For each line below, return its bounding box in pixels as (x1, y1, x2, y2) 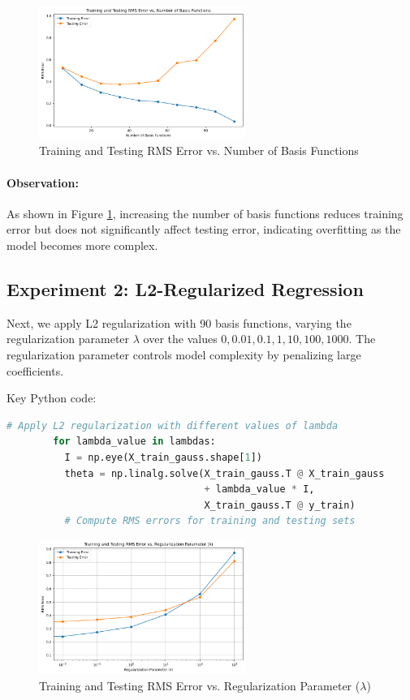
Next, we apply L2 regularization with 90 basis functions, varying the (6, 314, 352, 331)
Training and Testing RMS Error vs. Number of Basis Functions (39, 142, 359, 159)
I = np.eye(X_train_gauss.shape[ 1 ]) (64, 452, 263, 463)
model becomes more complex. (6, 237, 158, 254)
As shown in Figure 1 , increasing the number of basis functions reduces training (6, 204, 404, 221)
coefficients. (6, 362, 64, 379)
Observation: (6, 174, 80, 191)
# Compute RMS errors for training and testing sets (64, 515, 356, 527)
